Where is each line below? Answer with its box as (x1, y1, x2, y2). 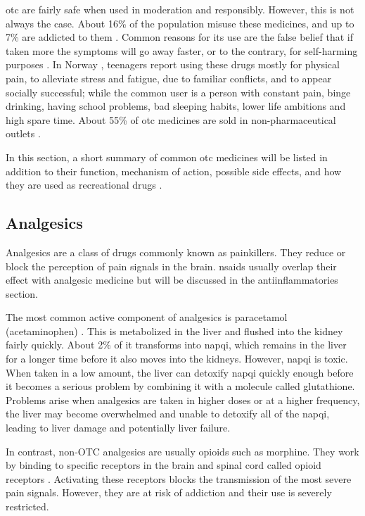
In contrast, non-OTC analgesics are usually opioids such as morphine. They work (6, 443, 359, 458)
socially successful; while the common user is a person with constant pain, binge (6, 84, 351, 99)
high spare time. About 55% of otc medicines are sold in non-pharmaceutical (6, 112, 336, 127)
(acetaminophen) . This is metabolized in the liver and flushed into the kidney (6, 323, 343, 338)
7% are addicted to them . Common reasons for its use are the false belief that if (6, 30, 353, 44)
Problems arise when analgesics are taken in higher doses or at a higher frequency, (6, 392, 360, 407)
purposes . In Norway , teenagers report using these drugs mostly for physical (6, 57, 340, 72)
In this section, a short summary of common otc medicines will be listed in (6, 149, 328, 164)
